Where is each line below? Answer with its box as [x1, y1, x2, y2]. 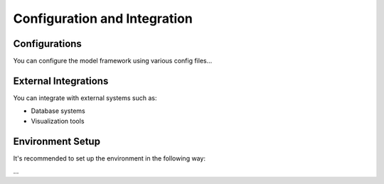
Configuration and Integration [13, 11, 193, 26]
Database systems [31, 107, 85, 115]
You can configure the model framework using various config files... [13, 57, 213, 65]
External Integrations [13, 75, 109, 87]
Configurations [13, 38, 82, 50]
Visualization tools [31, 117, 85, 125]
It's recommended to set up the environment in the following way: [13, 153, 206, 163]
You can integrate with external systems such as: [13, 93, 157, 102]
